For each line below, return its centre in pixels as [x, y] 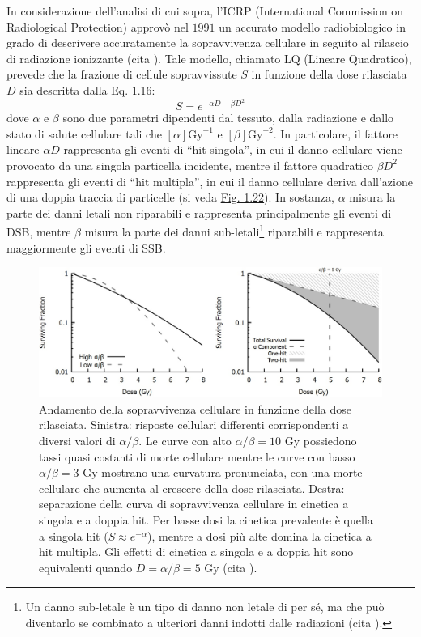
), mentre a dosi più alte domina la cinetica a [259, 535]
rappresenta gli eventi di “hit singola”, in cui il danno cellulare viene [233, 149]
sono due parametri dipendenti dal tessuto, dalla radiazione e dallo [228, 118]
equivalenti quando [86, 567]
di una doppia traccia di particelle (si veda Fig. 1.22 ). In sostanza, [170, 197]
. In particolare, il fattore [336, 133]
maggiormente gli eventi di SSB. [86, 247]
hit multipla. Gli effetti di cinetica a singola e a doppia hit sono [196, 552]
